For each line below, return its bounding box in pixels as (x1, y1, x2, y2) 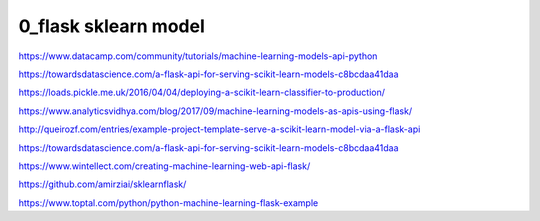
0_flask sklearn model (18, 15, 205, 37)
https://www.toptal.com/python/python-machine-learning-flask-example (18, 196, 319, 209)
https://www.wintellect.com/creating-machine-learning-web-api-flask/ (18, 160, 311, 172)
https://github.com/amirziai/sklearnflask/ (18, 178, 187, 190)
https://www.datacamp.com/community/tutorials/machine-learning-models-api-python (18, 50, 378, 62)
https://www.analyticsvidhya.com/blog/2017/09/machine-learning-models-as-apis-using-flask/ (18, 105, 413, 117)
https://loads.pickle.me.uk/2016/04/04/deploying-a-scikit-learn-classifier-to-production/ (18, 86, 385, 99)
